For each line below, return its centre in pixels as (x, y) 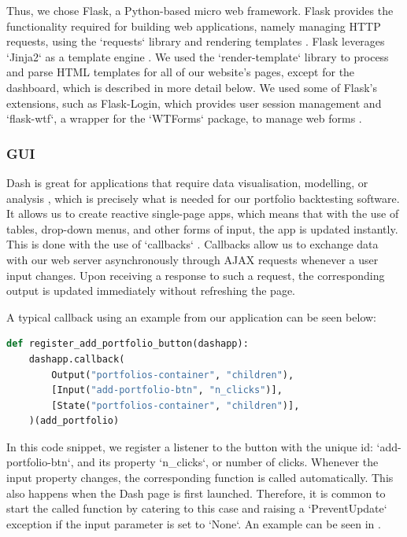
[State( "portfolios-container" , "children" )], (176, 405)
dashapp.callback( (77, 359)
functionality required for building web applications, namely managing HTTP (194, 26)
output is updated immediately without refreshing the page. (151, 291)
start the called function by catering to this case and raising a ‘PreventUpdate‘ (197, 508)
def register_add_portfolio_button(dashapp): (128, 344)
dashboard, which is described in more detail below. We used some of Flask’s (192, 87)
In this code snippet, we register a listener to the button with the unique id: (190, 446)
